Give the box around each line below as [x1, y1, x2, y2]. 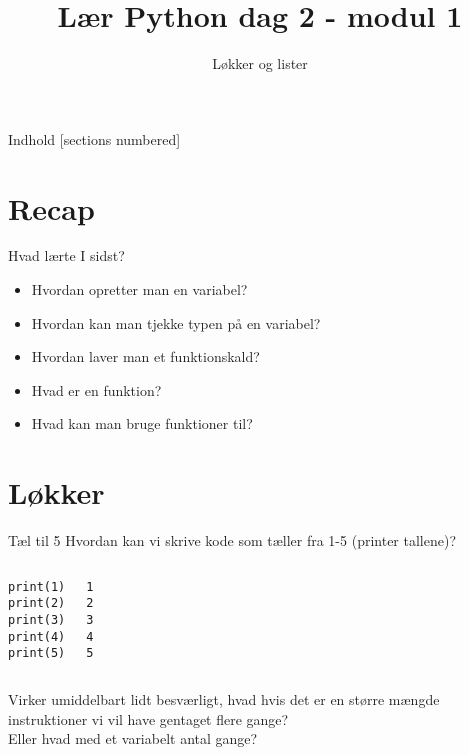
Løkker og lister [212, 53, 308, 74]
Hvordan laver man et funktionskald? [31, 346, 260, 367]
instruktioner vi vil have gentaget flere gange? [8, 708, 289, 729]
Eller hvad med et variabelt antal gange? [8, 728, 258, 749]
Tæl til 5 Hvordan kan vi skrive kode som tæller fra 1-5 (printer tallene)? [8, 530, 456, 551]
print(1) [8, 579, 66, 594]
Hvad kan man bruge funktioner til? [31, 413, 253, 434]
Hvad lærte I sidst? [8, 245, 125, 266]
